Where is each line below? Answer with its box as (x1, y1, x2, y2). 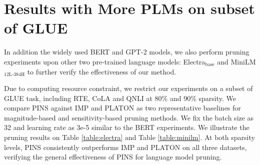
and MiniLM (217, 56, 256, 66)
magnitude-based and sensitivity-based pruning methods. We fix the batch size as (4, 112, 254, 122)
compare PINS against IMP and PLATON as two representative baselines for (4, 102, 241, 113)
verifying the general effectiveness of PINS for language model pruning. (4, 151, 222, 162)
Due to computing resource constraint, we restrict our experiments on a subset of (4, 83, 253, 93)
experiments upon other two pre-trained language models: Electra (4, 56, 205, 66)
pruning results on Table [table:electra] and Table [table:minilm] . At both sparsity (4, 132, 255, 142)
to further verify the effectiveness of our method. (27, 66, 176, 76)
